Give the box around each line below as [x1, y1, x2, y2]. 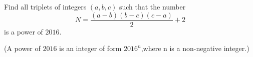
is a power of [4, 26, 43, 36]
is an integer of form [59, 43, 122, 53]
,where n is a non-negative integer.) [141, 43, 249, 53]
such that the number [119, 1, 186, 11]
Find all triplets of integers [4, 1, 87, 11]
